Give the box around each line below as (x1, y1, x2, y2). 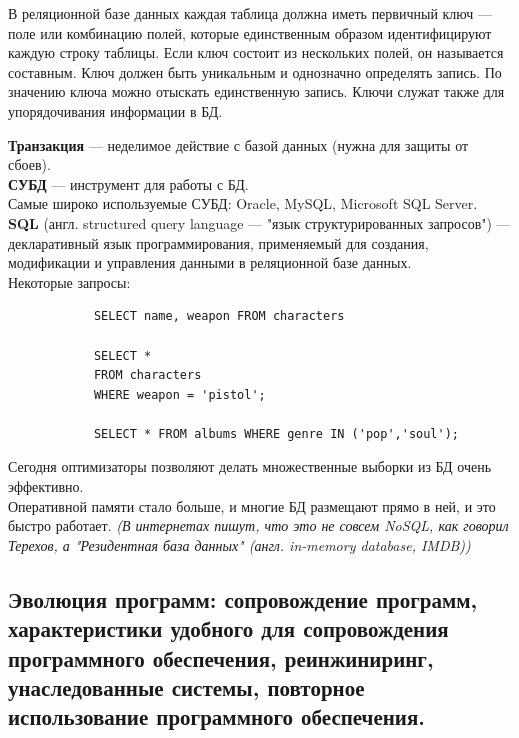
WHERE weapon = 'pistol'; (93, 387, 266, 402)
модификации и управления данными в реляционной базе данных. (8, 252, 412, 273)
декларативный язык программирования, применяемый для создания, (8, 232, 429, 253)
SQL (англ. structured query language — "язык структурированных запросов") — (8, 212, 511, 233)
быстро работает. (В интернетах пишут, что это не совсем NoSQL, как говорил (8, 515, 509, 536)
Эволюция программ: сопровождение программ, (8, 583, 478, 614)
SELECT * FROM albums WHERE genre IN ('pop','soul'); (93, 426, 460, 441)
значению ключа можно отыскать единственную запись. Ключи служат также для (8, 81, 505, 102)
